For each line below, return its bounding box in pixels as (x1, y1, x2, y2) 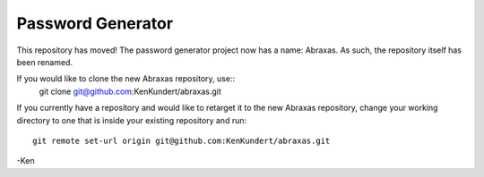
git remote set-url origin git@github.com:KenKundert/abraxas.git (32, 135, 331, 146)
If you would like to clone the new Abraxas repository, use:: (16, 73, 236, 84)
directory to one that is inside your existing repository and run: (16, 114, 246, 125)
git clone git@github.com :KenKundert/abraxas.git (39, 86, 221, 97)
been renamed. (16, 56, 73, 67)
